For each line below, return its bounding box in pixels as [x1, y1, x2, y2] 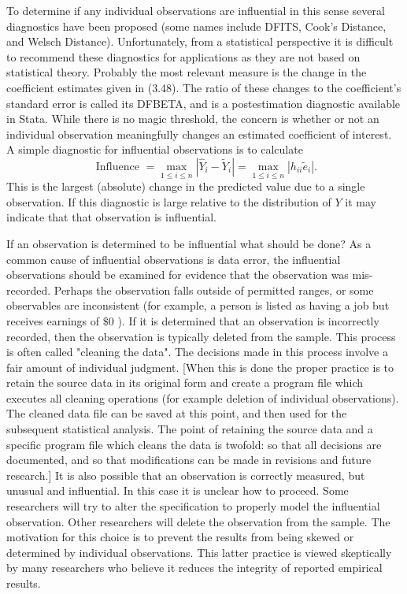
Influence [95, 161, 139, 173]
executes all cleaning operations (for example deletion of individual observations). [6, 389, 399, 406]
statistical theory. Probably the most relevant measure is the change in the [6, 64, 367, 80]
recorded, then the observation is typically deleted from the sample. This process [6, 328, 396, 344]
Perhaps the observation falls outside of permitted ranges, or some [54, 281, 374, 298]
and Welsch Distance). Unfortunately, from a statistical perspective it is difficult [6, 33, 394, 50]
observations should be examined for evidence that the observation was [6, 266, 349, 283]
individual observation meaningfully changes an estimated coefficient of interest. [6, 125, 392, 142]
